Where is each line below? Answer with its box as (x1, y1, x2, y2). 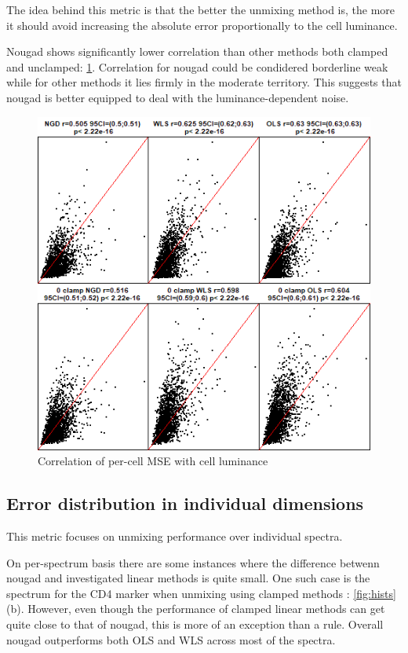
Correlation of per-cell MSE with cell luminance (38, 453, 268, 469)
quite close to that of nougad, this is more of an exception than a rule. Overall (6, 615, 384, 632)
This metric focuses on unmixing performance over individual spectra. (6, 527, 343, 544)
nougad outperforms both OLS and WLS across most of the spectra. (6, 631, 336, 647)
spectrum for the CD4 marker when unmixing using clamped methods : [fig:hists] (6, 585, 396, 601)
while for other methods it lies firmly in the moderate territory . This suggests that (6, 74, 402, 90)
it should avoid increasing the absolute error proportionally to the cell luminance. (6, 17, 398, 33)
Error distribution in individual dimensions (6, 491, 364, 515)
